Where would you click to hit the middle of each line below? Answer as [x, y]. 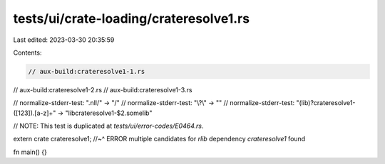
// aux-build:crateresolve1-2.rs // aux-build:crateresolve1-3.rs [103, 89]
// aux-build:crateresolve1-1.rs [87, 71]
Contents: [27, 53]
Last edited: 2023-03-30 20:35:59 [64, 40]
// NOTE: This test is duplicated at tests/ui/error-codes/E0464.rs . [108, 126]
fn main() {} [30, 152]
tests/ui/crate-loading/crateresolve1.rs [131, 18]
